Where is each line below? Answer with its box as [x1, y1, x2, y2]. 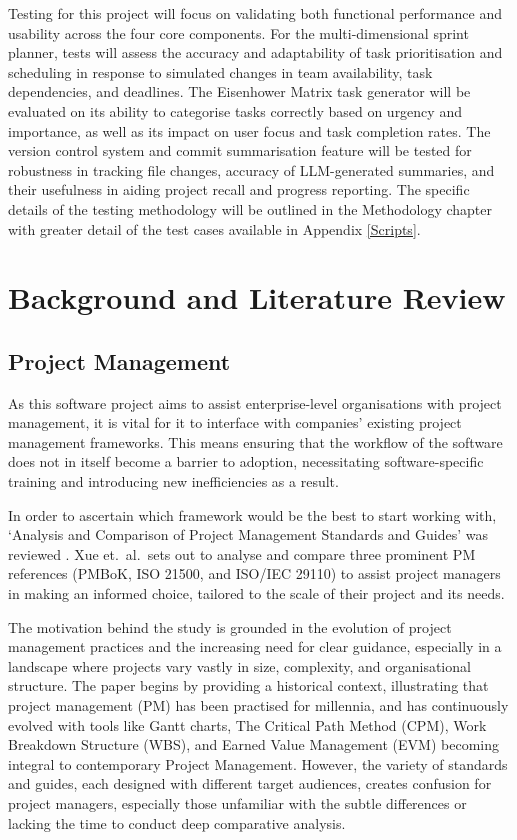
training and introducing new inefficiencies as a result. [8, 471, 339, 492]
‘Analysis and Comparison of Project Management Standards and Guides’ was [8, 524, 489, 545]
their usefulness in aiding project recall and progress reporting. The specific [8, 179, 470, 200]
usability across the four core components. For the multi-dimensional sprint [8, 22, 469, 43]
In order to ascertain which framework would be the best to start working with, [8, 504, 497, 525]
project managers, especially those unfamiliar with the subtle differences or [8, 792, 467, 813]
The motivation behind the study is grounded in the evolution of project [8, 616, 452, 637]
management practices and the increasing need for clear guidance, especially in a [8, 636, 502, 657]
